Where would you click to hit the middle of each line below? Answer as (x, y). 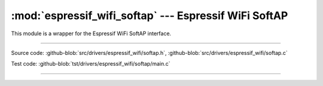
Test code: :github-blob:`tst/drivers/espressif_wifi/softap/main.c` (91, 64)
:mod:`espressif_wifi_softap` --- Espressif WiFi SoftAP (150, 16)
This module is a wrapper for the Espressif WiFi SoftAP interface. (91, 33)
